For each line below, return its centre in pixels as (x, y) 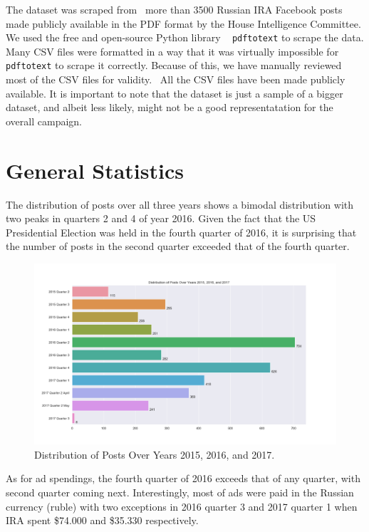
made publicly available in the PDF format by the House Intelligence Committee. (183, 23)
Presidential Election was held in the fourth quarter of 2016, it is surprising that (181, 232)
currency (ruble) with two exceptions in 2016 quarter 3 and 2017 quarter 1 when (182, 506)
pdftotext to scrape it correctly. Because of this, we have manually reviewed (174, 65)
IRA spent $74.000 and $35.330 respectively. (102, 520)
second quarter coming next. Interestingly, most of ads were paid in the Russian (180, 492)
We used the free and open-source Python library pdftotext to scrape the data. (185, 37)
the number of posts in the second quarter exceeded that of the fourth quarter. (178, 246)
